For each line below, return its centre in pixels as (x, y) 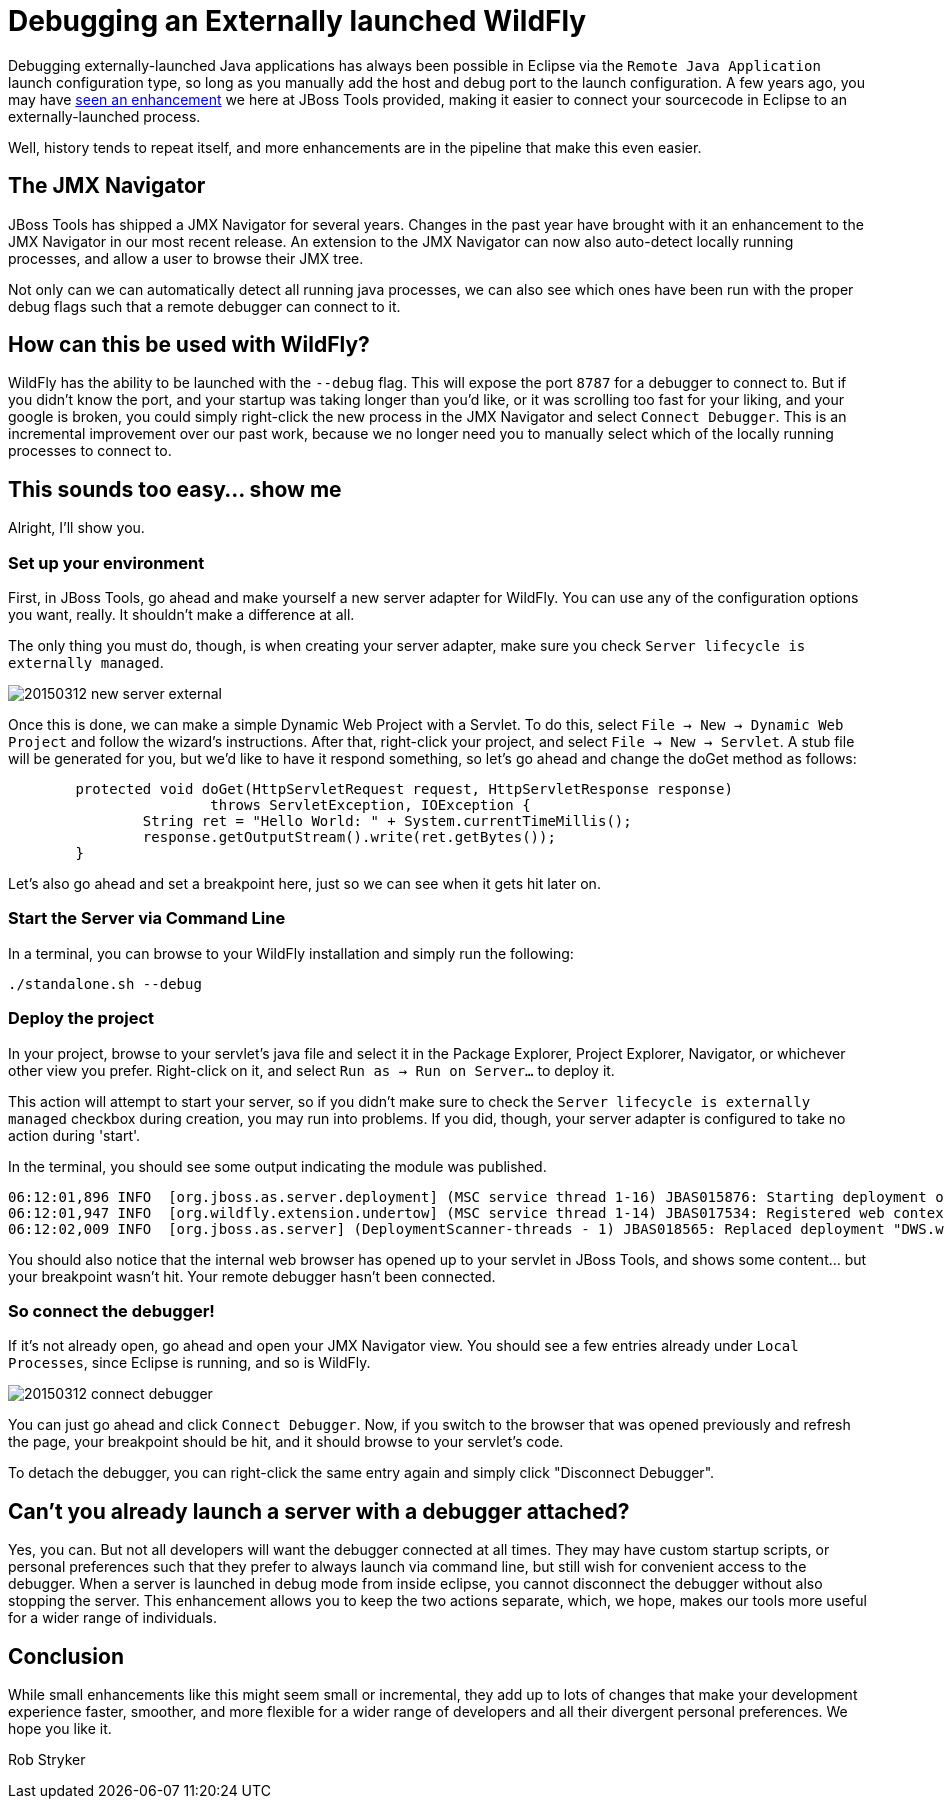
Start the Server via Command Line (147, 918)
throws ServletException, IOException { (370, 805)
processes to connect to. (90, 451)
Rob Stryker (47, 1759)
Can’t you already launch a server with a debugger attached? (319, 1511)
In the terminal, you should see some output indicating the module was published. (277, 1166)
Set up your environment (106, 562)
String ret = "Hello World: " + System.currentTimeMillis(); (387, 821)
